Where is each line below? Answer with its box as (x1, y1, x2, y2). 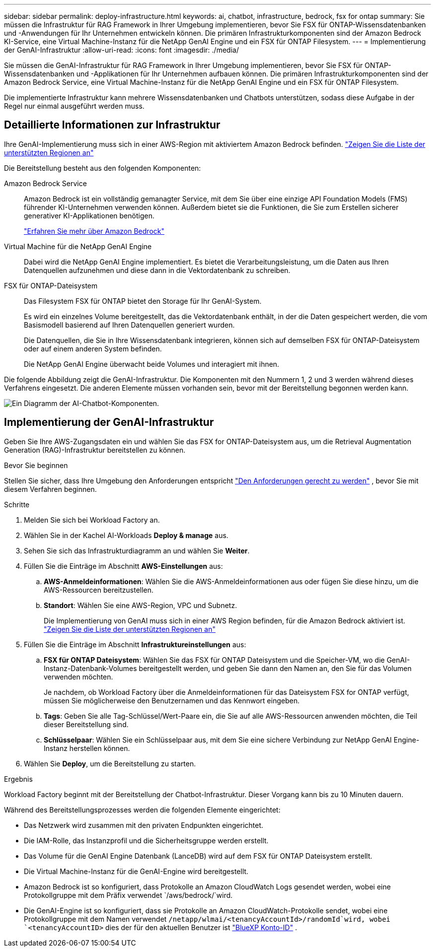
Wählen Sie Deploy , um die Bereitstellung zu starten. (24, 759, 196, 768)
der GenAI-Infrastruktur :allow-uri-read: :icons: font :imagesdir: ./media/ (4, 46, 239, 54)
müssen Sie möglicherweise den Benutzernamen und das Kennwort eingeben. (44, 696, 300, 705)
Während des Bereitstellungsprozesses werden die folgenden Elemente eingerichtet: (4, 805, 281, 814)
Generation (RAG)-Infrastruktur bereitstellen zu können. (4, 445, 186, 454)
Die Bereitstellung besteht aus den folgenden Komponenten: (4, 163, 201, 172)
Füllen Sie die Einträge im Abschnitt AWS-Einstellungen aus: (24, 561, 223, 570)
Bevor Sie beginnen (4, 461, 68, 470)
